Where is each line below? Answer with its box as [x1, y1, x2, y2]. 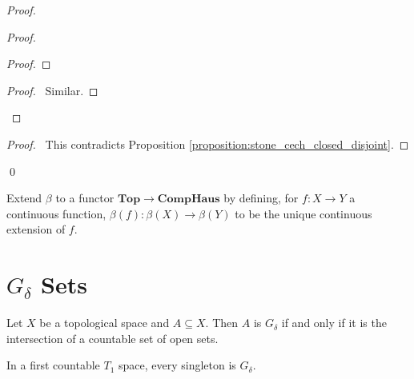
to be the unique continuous [235, 205, 372, 221]
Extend [6, 189, 42, 206]
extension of [6, 221, 66, 237]
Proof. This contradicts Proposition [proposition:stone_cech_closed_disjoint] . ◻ [6, 135, 409, 152]
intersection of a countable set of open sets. [6, 329, 219, 346]
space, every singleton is [118, 357, 236, 373]
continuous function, [6, 205, 107, 221]
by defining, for [223, 189, 299, 206]
